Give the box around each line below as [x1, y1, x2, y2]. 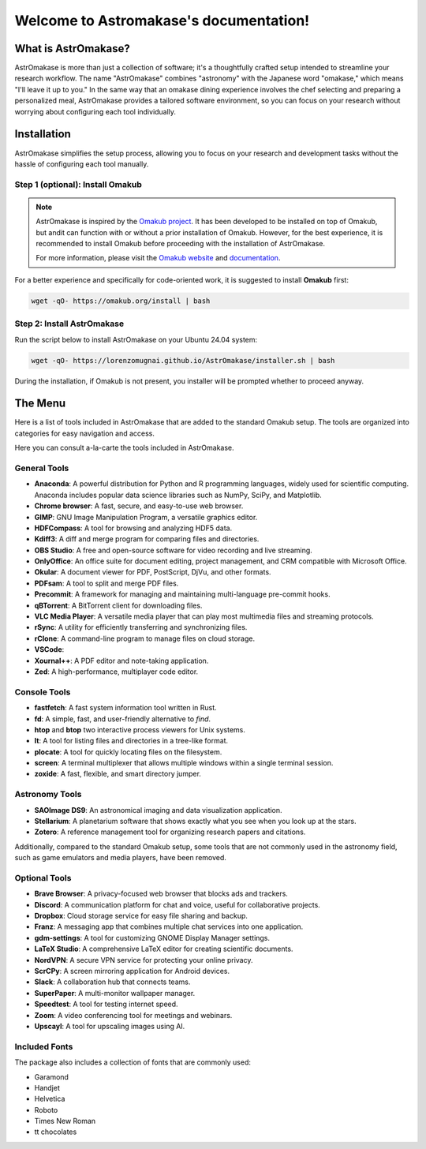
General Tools [14, 462, 69, 473]
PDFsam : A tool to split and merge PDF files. [34, 578, 179, 588]
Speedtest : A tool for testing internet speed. [34, 999, 178, 1009]
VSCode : [34, 645, 65, 654]
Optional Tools [14, 872, 72, 883]
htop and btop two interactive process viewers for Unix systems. [34, 724, 246, 734]
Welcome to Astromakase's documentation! [14, 12, 310, 29]
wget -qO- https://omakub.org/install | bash [31, 296, 211, 305]
